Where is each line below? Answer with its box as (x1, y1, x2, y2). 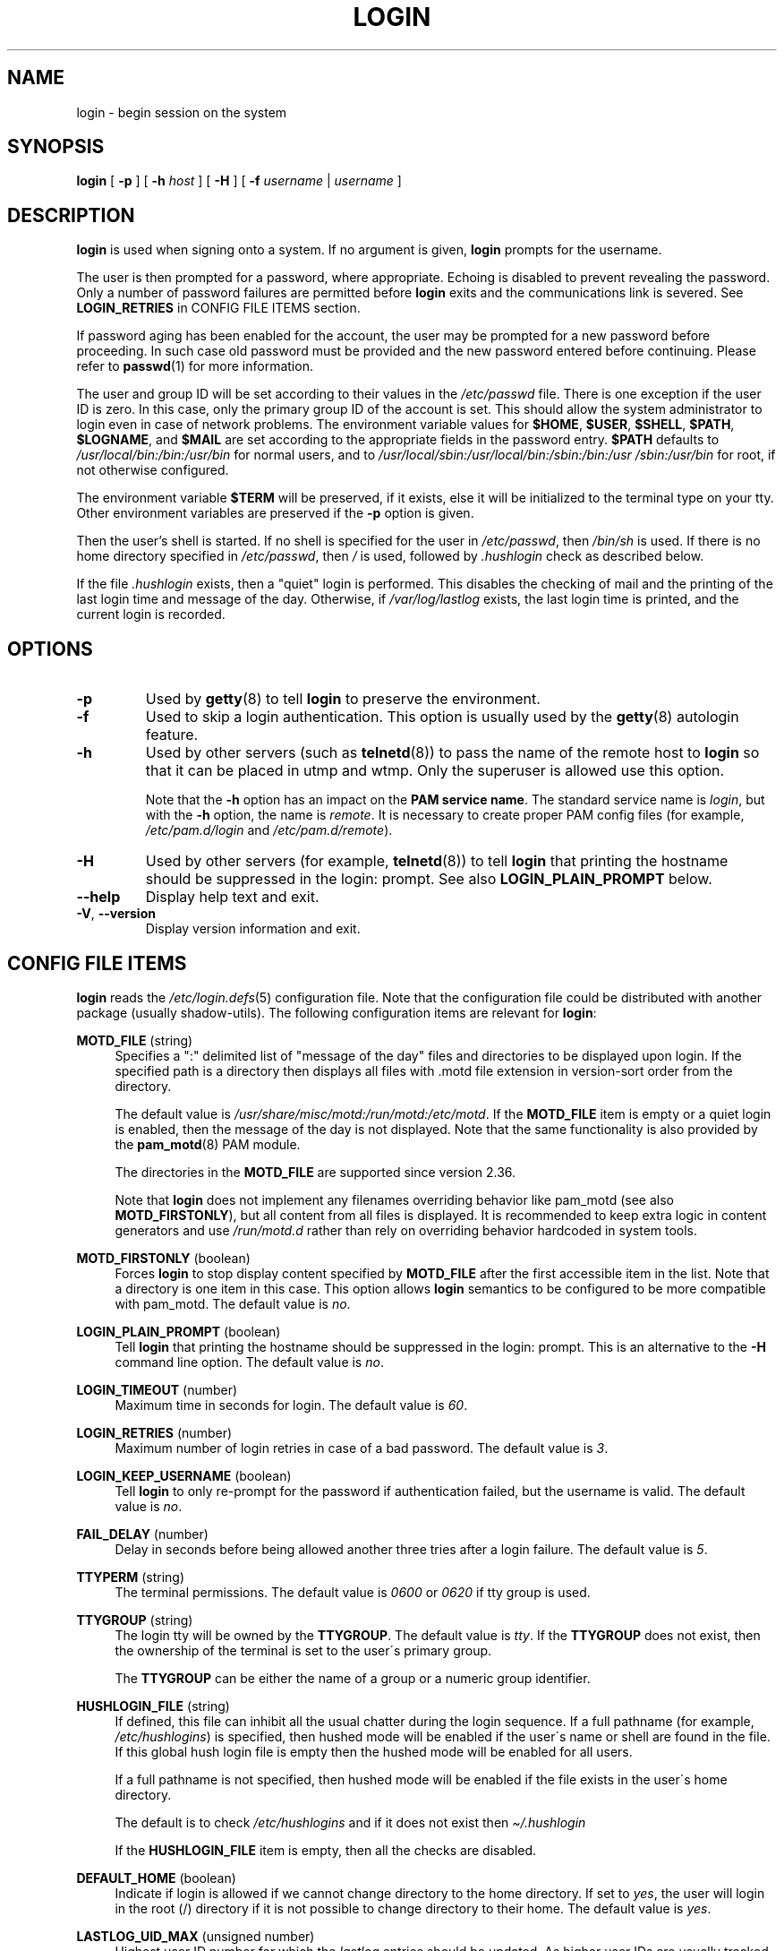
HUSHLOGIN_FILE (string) (76, 1697, 230, 1714)
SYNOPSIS (7, 135, 105, 159)
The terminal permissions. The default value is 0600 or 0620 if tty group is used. (115, 1584, 591, 1600)
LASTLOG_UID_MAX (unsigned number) (76, 1928, 315, 1944)
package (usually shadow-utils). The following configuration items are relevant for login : (76, 1004, 597, 1020)
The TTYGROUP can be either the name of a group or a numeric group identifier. (115, 1670, 591, 1686)
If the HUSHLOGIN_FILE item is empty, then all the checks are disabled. (115, 1842, 537, 1858)
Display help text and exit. (145, 888, 320, 907)
